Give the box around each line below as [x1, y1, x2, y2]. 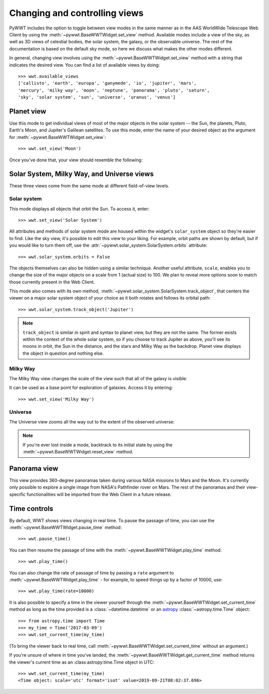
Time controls [9, 504, 53, 513]
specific [9, 491, 26, 497]
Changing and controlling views [9, 7, 144, 18]
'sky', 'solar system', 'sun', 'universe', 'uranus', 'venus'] [18, 95, 176, 100]
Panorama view [9, 464, 58, 473]
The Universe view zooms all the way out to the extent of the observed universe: [9, 418, 175, 424]
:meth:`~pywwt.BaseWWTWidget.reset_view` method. [22, 449, 134, 455]
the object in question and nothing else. [22, 350, 104, 356]
